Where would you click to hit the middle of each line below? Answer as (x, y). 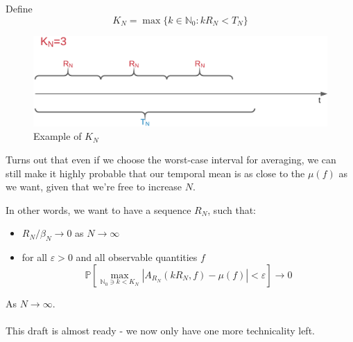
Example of (58, 136)
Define (19, 8)
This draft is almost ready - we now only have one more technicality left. (160, 330)
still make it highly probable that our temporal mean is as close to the (155, 173)
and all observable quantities (137, 257)
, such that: (232, 209)
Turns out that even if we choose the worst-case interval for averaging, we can (171, 160)
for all (35, 257)
